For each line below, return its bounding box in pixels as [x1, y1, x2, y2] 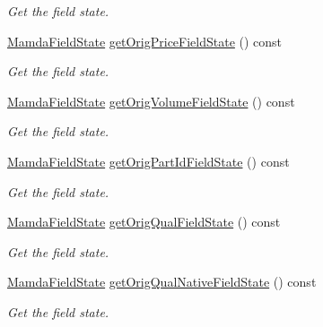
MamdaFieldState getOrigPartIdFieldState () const [7, 151, 290, 170]
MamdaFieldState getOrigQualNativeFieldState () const [7, 272, 317, 291]
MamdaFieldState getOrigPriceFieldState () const [7, 31, 283, 50]
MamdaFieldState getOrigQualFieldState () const [7, 212, 281, 231]
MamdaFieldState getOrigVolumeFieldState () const [7, 91, 295, 110]
